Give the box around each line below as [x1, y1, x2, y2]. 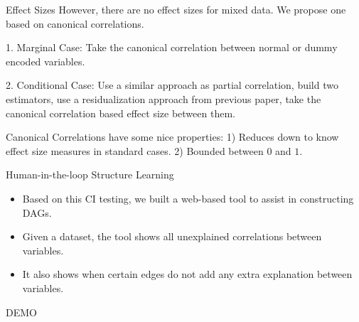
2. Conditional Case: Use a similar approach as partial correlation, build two [6, 77, 338, 92]
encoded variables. [6, 53, 85, 68]
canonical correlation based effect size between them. [6, 105, 235, 120]
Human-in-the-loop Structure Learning [6, 167, 174, 182]
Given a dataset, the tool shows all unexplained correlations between [22, 229, 322, 244]
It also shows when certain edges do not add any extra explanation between [22, 267, 353, 281]
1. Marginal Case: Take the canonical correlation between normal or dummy [6, 40, 338, 55]
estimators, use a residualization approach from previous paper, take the [6, 91, 321, 106]
